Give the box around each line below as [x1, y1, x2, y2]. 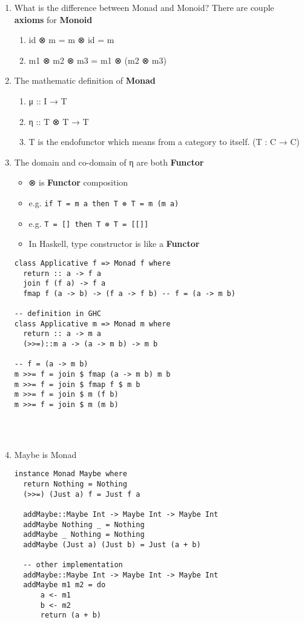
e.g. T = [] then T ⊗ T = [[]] [28, 217, 149, 229]
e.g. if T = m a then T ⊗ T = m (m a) [28, 196, 179, 209]
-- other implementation [23, 561, 123, 570]
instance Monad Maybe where [14, 470, 127, 479]
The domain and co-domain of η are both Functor [14, 155, 204, 168]
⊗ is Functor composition [28, 176, 128, 189]
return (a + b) [40, 611, 101, 620]
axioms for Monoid [14, 13, 93, 25]
